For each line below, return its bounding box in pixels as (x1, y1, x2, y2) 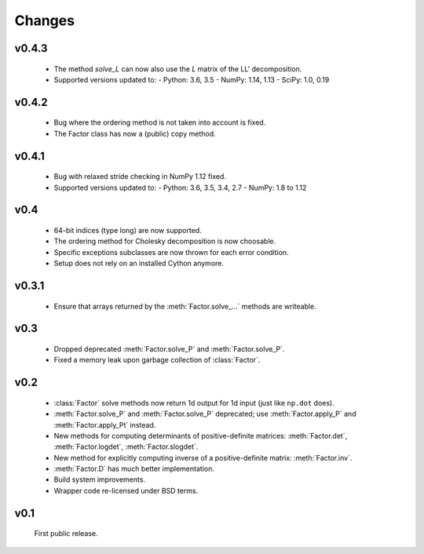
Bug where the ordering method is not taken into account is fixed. (53, 118, 266, 127)
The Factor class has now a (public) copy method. (53, 129, 216, 138)
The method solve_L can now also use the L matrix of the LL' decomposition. (53, 64, 302, 74)
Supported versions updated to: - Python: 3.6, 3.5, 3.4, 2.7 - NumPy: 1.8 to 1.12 (53, 183, 307, 192)
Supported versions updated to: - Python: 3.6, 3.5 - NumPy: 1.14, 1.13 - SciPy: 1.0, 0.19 (53, 75, 330, 84)
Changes (14, 12, 75, 29)
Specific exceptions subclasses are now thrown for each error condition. (53, 247, 290, 257)
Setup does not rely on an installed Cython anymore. (53, 259, 224, 268)
